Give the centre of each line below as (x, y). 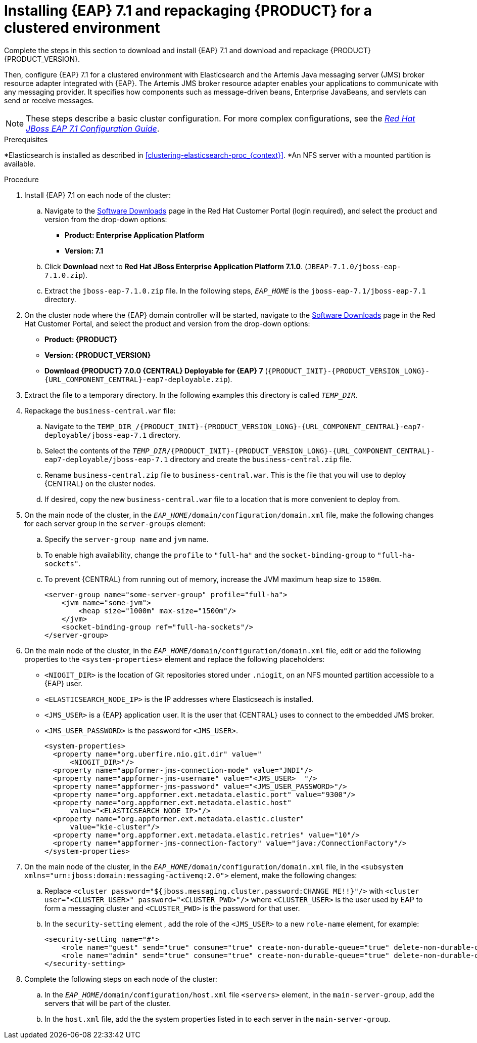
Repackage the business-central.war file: (100, 410)
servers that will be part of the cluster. (108, 1003)
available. (20, 163)
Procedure (21, 179)
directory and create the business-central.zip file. (261, 459)
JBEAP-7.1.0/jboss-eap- (354, 266)
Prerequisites (26, 139)
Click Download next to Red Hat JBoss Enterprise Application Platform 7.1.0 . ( (176, 266)
